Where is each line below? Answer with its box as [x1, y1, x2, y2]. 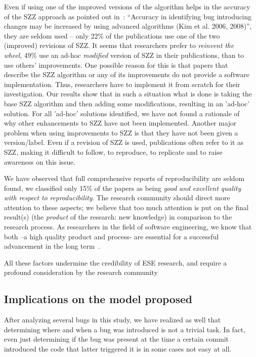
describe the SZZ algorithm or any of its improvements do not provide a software [4, 69, 250, 80]
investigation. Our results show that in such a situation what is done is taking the [4, 89, 252, 99]
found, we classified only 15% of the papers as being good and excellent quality [4, 182, 241, 193]
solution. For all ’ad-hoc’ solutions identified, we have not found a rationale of [4, 108, 240, 118]
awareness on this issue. [4, 156, 76, 167]
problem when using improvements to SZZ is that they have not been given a [4, 127, 238, 137]
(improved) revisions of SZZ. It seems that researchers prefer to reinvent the [4, 40, 234, 50]
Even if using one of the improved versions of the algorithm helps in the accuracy [4, 1, 251, 11]
